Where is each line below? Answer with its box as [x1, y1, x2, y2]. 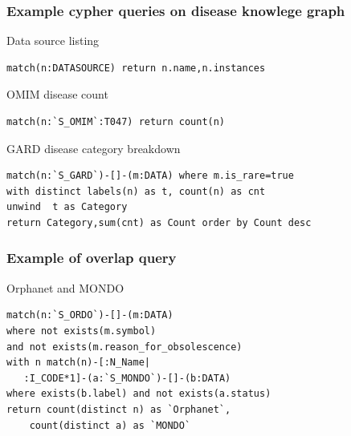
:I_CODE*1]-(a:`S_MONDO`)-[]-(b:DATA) [23, 372, 231, 384]
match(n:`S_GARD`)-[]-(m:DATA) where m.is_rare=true [6, 170, 294, 182]
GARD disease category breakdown [6, 139, 181, 156]
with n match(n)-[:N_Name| [6, 357, 150, 369]
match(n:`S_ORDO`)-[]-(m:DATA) [6, 309, 173, 321]
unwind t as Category [6, 201, 128, 213]
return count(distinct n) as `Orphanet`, [6, 403, 231, 415]
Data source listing [6, 32, 100, 49]
